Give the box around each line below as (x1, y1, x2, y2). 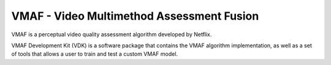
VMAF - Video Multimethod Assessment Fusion (11, 9, 259, 23)
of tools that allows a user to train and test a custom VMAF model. (11, 50, 178, 58)
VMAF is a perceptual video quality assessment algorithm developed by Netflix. (11, 31, 212, 38)
